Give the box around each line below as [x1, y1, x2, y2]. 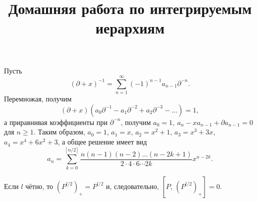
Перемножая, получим [4, 93, 72, 104]
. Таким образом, [33, 126, 85, 137]
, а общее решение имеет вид [57, 136, 147, 147]
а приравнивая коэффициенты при [4, 116, 108, 127]
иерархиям [95, 17, 165, 38]
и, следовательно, [106, 180, 159, 191]
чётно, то [25, 180, 53, 191]
